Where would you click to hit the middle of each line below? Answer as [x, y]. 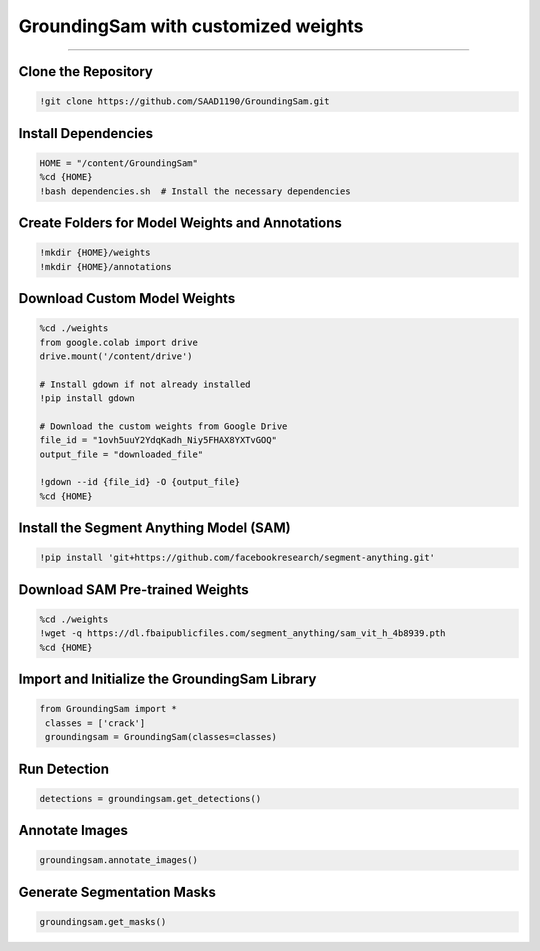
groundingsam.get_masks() [103, 921]
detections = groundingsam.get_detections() [150, 798]
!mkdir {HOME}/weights [95, 253]
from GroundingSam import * [108, 709]
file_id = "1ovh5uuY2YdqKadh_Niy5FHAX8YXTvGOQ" [158, 440]
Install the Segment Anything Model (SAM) [154, 528]
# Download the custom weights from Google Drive [163, 426]
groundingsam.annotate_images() [119, 860]
